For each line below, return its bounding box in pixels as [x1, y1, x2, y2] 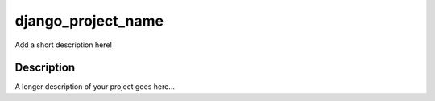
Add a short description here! [14, 40, 113, 50]
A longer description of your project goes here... [14, 82, 175, 91]
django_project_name [14, 12, 164, 30]
